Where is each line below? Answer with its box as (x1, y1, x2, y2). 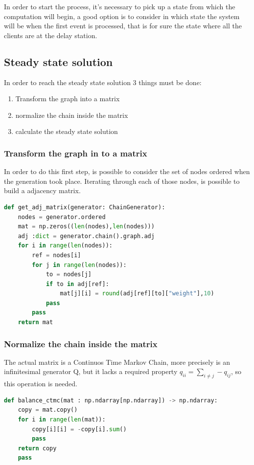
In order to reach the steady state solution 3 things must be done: (4, 77, 202, 87)
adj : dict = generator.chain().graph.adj (18, 232, 155, 240)
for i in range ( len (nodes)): (18, 242, 113, 249)
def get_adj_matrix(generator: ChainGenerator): (4, 203, 165, 211)
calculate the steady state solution (15, 126, 118, 136)
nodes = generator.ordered (18, 213, 106, 221)
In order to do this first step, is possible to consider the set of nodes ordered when (4, 166, 250, 177)
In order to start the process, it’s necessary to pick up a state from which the (4, 1, 235, 11)
